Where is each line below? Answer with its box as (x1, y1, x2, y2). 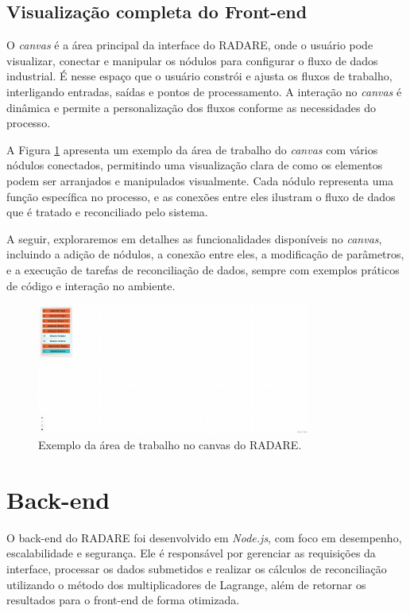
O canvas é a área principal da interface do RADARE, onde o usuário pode (6, 37, 373, 53)
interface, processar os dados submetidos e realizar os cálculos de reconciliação (6, 560, 387, 576)
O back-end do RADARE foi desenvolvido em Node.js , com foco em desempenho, (6, 529, 402, 545)
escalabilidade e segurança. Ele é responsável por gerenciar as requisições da (6, 545, 376, 561)
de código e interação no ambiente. (6, 277, 176, 293)
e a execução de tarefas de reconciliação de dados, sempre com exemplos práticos (6, 261, 400, 277)
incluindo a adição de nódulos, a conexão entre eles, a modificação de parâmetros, (6, 246, 404, 262)
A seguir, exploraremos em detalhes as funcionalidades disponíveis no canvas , (6, 230, 382, 246)
